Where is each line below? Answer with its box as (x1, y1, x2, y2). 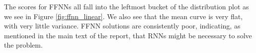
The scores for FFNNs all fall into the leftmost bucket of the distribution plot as (4, 1, 249, 11)
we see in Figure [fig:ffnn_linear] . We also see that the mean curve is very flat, (4, 11, 243, 21)
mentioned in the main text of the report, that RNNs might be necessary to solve (4, 30, 252, 40)
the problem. (4, 40, 43, 50)
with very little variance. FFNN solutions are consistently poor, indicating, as (4, 21, 241, 31)
